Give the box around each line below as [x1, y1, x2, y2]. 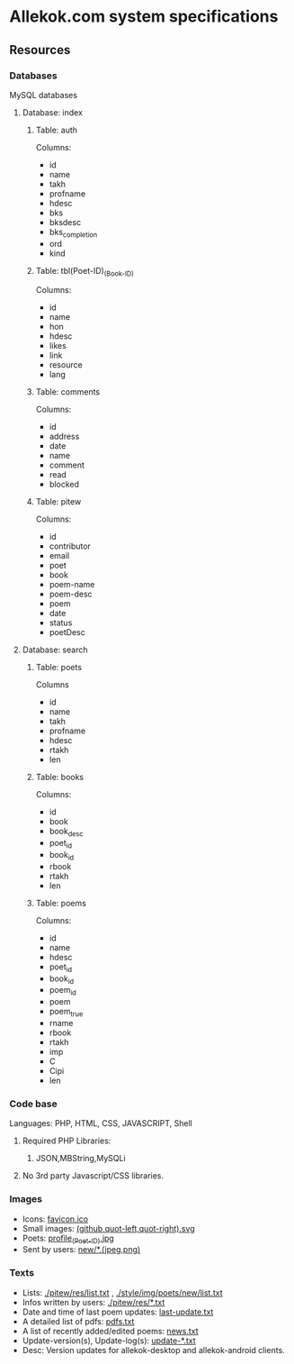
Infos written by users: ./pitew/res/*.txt [22, 1296, 165, 1307]
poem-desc [49, 588, 93, 600]
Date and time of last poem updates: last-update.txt [22, 1306, 214, 1317]
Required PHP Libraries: [22, 1135, 111, 1146]
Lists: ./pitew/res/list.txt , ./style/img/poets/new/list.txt [22, 1287, 223, 1298]
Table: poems [35, 897, 87, 908]
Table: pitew [35, 496, 82, 507]
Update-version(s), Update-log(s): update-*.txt [22, 1335, 196, 1346]
